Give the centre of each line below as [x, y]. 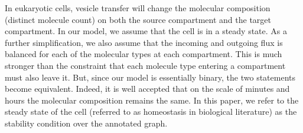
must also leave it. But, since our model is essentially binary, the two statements [150, 77]
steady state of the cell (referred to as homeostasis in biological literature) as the [151, 112]
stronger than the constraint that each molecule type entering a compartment [145, 65]
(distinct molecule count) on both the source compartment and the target [138, 19]
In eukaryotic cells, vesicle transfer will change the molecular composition [138, 8]
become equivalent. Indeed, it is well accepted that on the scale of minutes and [147, 89]
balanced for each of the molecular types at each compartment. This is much [144, 54]
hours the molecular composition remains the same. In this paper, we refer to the [152, 100]
